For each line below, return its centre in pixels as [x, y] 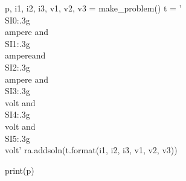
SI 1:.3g [18, 43]
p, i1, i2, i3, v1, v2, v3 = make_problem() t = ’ [93, 8]
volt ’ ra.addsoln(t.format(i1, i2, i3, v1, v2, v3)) [91, 150]
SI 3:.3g [18, 91]
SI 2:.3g [18, 67]
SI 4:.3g [18, 114]
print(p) [20, 170]
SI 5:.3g [18, 138]
